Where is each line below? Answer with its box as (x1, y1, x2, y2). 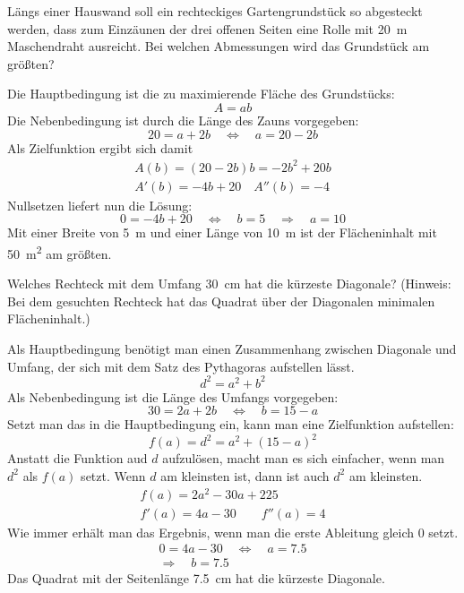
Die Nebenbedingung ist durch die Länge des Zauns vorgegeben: (7, 110, 359, 129)
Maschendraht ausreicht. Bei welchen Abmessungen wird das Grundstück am (7, 37, 430, 56)
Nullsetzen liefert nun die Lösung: (7, 195, 193, 214)
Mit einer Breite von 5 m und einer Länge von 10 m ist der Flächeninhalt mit (7, 223, 437, 242)
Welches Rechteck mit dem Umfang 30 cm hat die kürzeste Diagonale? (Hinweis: (7, 274, 451, 293)
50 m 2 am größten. (7, 241, 112, 262)
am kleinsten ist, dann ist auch (160, 466, 330, 485)
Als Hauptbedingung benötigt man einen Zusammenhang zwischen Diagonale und (7, 339, 457, 357)
